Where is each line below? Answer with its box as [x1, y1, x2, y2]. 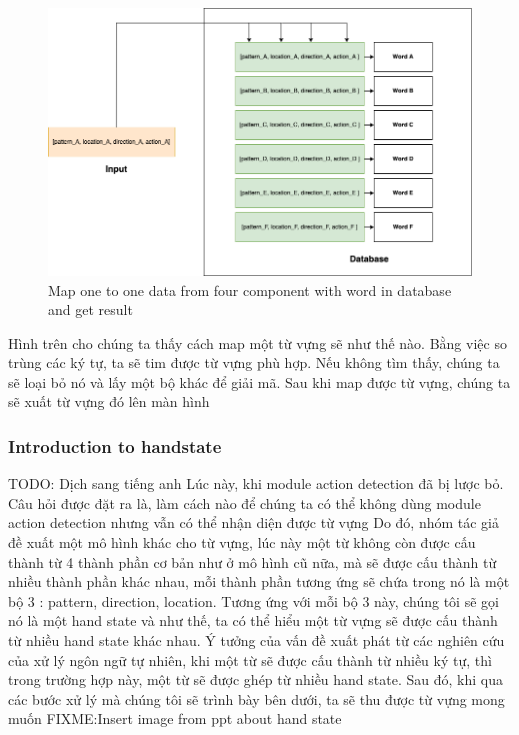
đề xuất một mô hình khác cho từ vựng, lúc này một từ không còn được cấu [8, 532, 476, 553]
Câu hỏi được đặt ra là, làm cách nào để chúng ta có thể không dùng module [8, 492, 481, 513]
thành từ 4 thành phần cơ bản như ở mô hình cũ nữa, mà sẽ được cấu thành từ [8, 551, 497, 572]
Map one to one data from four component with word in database [48, 279, 452, 300]
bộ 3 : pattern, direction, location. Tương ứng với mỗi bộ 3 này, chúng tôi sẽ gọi [8, 590, 499, 611]
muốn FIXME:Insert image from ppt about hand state [8, 708, 342, 729]
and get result [48, 299, 133, 320]
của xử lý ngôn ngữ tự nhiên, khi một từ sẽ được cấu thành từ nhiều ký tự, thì [8, 649, 492, 670]
